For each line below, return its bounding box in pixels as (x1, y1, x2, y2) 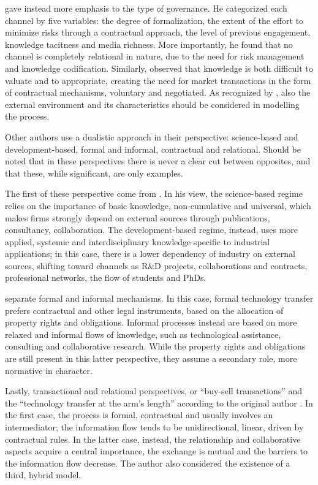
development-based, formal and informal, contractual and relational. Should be (5, 142, 301, 155)
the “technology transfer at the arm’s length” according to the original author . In (5, 396, 313, 409)
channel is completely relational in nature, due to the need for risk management (5, 50, 305, 63)
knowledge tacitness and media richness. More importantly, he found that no (5, 37, 293, 50)
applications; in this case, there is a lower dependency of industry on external (5, 247, 295, 260)
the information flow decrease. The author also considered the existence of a (5, 456, 290, 469)
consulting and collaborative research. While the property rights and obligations (5, 340, 306, 353)
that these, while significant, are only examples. (5, 166, 183, 179)
